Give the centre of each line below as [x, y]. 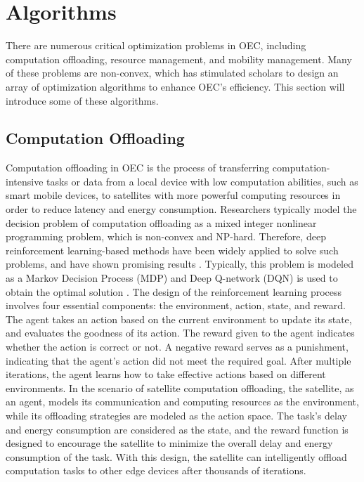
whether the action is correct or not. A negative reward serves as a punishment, [177, 347]
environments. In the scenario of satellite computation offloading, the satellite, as [180, 387]
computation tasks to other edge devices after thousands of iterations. [156, 470]
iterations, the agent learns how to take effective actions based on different [166, 374]
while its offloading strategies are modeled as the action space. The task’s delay [176, 415]
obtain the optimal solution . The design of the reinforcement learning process [174, 291]
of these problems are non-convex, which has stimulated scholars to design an [172, 73]
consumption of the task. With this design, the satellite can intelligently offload [176, 456]
